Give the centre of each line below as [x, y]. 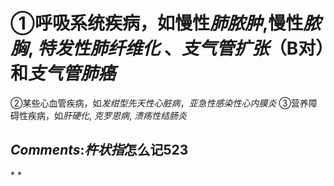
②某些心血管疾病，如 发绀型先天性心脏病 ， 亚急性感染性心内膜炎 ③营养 [159, 103]
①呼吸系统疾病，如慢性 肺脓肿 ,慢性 [157, 23]
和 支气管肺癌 [63, 73]
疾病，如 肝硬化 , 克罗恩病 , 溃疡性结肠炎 [107, 115]
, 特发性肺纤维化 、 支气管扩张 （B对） [176, 48]
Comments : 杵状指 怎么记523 [99, 150]
